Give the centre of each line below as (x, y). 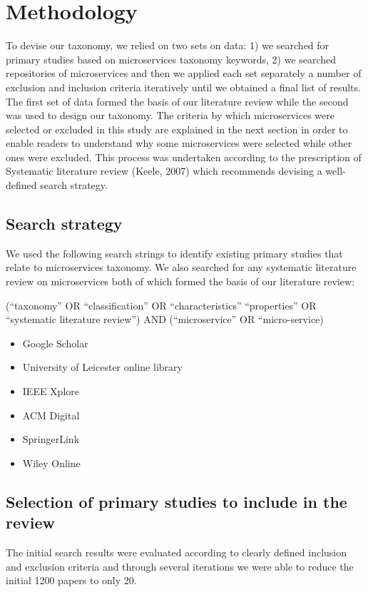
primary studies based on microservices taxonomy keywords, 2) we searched (171, 59)
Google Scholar (55, 343)
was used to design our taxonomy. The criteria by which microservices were (170, 115)
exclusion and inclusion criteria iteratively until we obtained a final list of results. (183, 87)
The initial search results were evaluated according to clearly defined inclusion (177, 552)
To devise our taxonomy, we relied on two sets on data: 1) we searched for (168, 45)
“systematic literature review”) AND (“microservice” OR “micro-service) (165, 319)
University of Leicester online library (102, 367)
